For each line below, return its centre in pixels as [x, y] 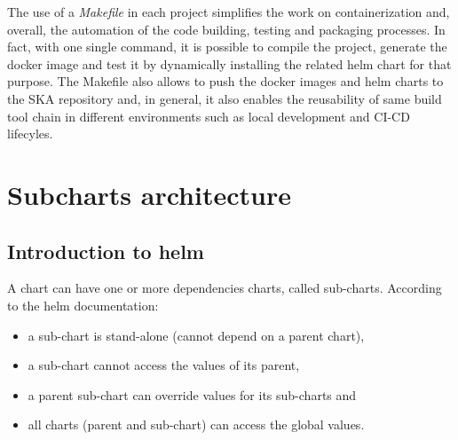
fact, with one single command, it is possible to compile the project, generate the [227, 47]
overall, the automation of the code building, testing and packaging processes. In [226, 29]
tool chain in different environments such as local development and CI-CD [209, 116]
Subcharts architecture [149, 194]
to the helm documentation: [83, 305]
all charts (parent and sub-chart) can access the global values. [196, 424]
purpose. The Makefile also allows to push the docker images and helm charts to [225, 81]
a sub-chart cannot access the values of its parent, [164, 365]
